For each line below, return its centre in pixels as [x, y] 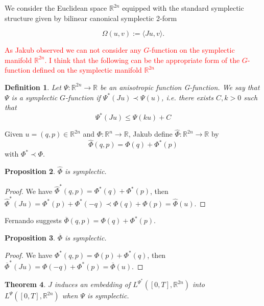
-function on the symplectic [192, 50]
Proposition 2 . [30, 171]
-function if [83, 97]
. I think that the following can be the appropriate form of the [142, 60]
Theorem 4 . [25, 284]
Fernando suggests [33, 220]
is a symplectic [34, 97]
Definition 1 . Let [33, 87]
